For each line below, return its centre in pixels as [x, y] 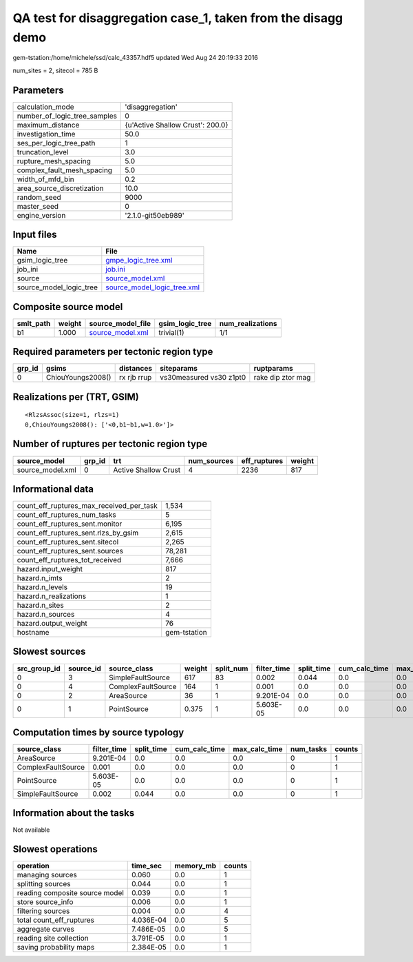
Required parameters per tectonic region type [113, 352]
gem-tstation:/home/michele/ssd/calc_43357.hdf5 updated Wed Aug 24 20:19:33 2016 [135, 58]
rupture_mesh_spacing [54, 161]
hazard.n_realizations [51, 596]
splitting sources [44, 884]
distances [136, 369]
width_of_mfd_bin [46, 179]
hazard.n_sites [41, 605]
